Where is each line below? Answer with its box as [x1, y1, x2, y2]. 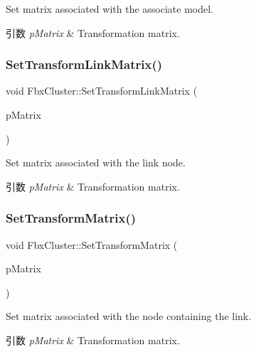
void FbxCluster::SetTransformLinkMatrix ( [6, 83, 198, 98]
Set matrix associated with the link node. [6, 155, 186, 170]
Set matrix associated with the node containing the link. [6, 309, 252, 324]
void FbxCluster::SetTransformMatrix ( [6, 237, 178, 252]
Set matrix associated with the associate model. [6, 1, 213, 16]
